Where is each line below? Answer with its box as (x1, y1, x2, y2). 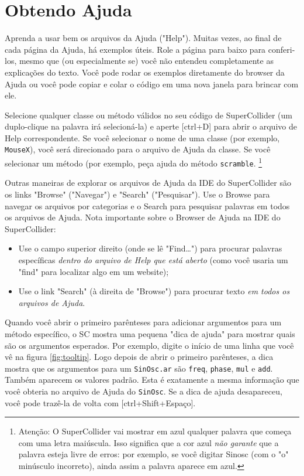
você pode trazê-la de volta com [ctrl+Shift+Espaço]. (5, 396, 196, 409)
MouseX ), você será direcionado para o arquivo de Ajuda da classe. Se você (5, 143, 271, 155)
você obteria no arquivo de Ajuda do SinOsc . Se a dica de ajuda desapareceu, (5, 385, 282, 397)
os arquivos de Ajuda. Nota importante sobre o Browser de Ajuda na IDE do (5, 211, 281, 223)
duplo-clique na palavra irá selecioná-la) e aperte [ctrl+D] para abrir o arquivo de (5, 120, 297, 132)
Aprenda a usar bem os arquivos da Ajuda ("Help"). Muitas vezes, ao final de (5, 32, 282, 44)
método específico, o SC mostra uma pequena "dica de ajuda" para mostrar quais (5, 327, 295, 339)
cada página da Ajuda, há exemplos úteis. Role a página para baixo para (5, 43, 266, 55)
